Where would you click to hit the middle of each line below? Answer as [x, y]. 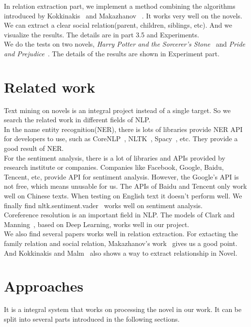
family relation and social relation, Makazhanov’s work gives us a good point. [121, 243]
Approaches [44, 286]
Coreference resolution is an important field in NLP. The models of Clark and [119, 215]
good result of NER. [34, 148]
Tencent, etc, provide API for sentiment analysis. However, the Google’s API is [121, 176]
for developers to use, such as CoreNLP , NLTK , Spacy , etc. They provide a [121, 139]
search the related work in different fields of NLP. [77, 120]
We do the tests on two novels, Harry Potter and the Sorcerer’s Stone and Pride [125, 44]
